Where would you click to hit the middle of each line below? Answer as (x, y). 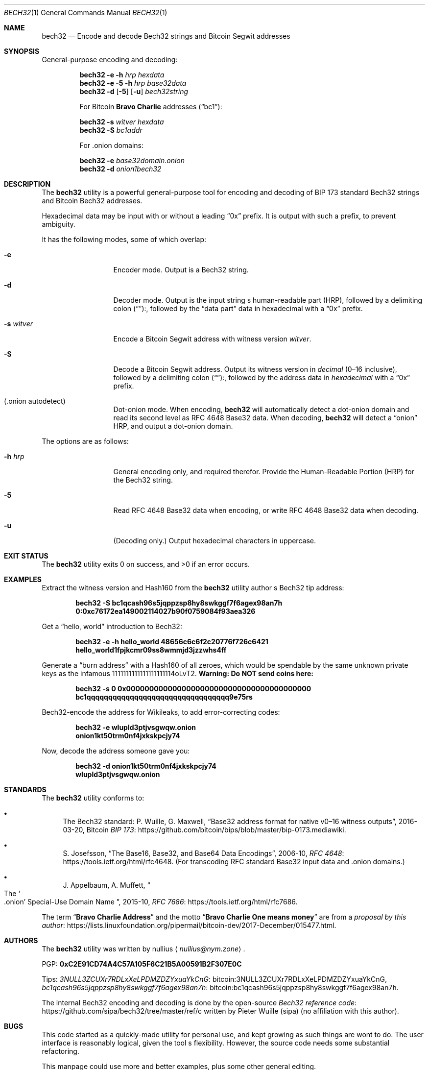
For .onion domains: (111, 145)
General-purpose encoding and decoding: (110, 60)
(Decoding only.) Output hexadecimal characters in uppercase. (214, 541)
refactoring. (60, 1051)
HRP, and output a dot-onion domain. (173, 426)
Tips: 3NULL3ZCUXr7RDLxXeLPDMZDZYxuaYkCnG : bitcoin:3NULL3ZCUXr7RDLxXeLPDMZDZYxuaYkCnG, (214, 979)
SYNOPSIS (22, 51)
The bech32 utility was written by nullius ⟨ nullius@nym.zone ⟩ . (143, 949)
